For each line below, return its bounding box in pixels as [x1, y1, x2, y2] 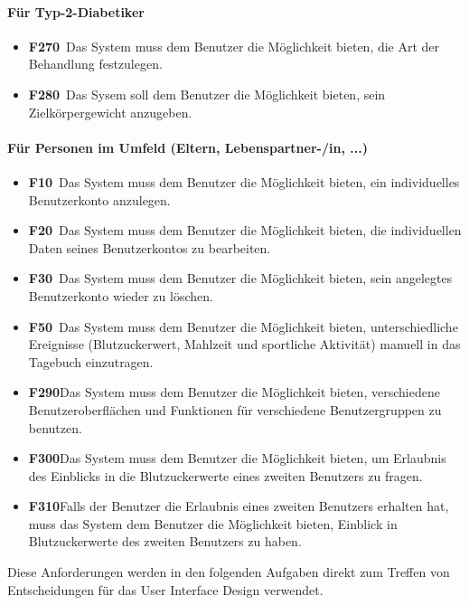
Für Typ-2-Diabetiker [7, 2, 145, 21]
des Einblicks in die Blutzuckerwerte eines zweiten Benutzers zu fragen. [28, 466, 423, 485]
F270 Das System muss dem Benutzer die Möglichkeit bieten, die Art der [28, 36, 440, 55]
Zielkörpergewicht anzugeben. [28, 102, 192, 121]
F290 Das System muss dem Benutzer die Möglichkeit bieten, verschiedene [28, 383, 440, 402]
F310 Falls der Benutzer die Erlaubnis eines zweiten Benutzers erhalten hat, [28, 496, 449, 515]
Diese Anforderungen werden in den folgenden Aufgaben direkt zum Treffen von [7, 562, 450, 581]
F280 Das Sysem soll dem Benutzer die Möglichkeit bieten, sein [28, 84, 386, 103]
